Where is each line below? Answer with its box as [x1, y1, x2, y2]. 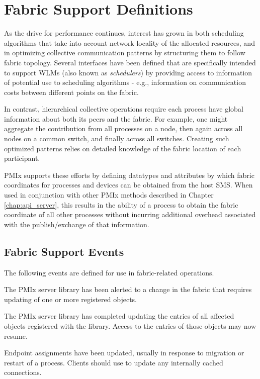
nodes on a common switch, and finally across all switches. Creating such [4, 133, 229, 144]
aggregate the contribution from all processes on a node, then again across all [4, 123, 243, 134]
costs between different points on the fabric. [4, 86, 139, 97]
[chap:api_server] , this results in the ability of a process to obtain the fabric [4, 199, 238, 210]
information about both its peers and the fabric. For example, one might [4, 113, 228, 124]
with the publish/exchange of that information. [4, 219, 149, 229]
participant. [4, 153, 40, 163]
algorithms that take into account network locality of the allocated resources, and [4, 37, 255, 48]
